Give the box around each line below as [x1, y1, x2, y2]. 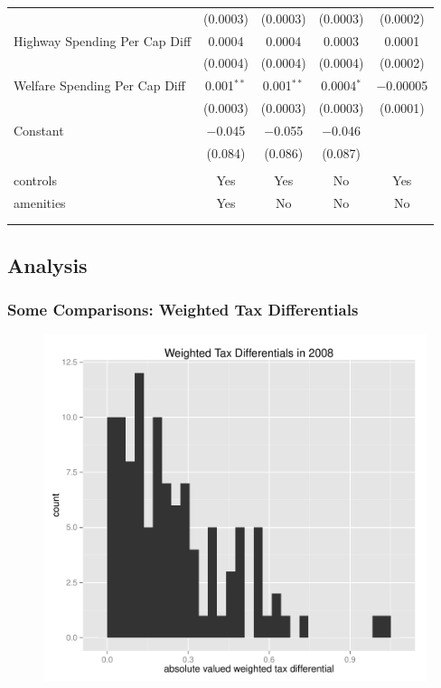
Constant [14, 120, 64, 139]
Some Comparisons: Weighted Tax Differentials [7, 298, 359, 321]
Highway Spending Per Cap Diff [14, 31, 192, 50]
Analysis [7, 250, 88, 278]
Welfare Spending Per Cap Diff [14, 76, 185, 95]
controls [14, 170, 57, 189]
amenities [14, 193, 66, 212]
